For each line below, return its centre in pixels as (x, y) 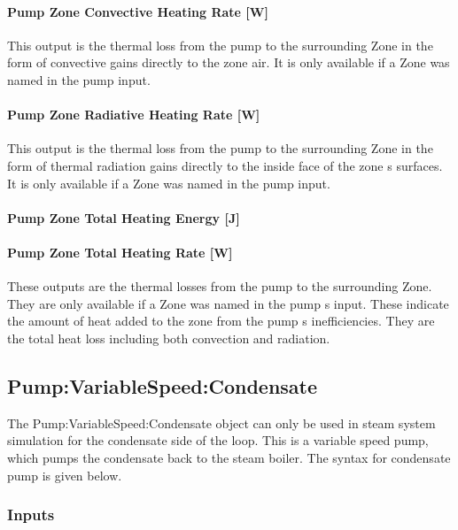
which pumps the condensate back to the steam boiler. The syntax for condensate (229, 457)
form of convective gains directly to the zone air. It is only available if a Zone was (229, 62)
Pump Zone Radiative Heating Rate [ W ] (134, 115)
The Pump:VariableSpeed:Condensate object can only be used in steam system (221, 422)
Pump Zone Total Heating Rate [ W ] (120, 252)
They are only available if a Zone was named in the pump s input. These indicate (228, 303)
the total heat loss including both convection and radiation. (169, 338)
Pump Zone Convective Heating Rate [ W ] (138, 11)
